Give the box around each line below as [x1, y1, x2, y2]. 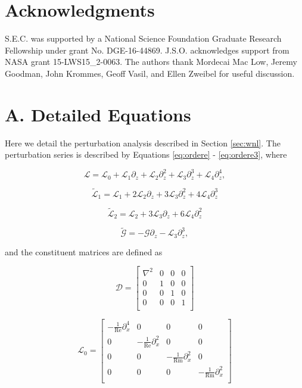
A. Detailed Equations [5, 102, 191, 126]
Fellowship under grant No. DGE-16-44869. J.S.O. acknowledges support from [5, 43, 289, 56]
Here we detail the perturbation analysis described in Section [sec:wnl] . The [5, 136, 281, 149]
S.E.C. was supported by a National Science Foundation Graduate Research [5, 32, 282, 45]
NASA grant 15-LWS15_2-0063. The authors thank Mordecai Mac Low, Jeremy [5, 55, 297, 68]
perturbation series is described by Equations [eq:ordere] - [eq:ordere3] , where [5, 148, 287, 161]
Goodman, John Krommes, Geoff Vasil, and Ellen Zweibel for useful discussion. [5, 67, 295, 79]
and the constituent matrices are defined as [5, 245, 163, 258]
